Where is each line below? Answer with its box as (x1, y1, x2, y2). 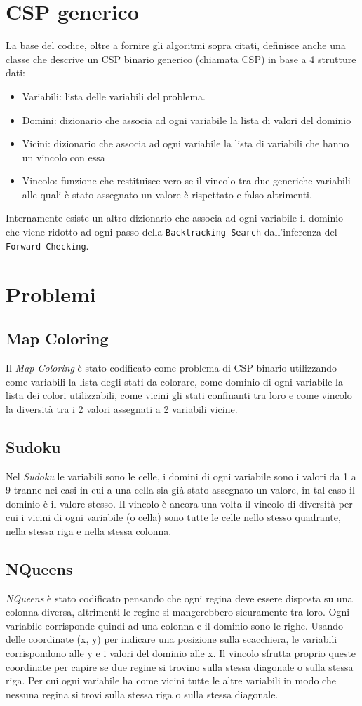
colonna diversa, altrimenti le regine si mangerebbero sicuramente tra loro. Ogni (6, 604, 350, 619)
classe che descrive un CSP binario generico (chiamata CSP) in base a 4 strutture (6, 51, 356, 66)
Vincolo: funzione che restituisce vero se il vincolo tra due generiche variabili (22, 173, 351, 188)
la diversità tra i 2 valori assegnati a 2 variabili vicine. (6, 401, 238, 416)
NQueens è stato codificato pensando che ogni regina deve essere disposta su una (6, 590, 353, 605)
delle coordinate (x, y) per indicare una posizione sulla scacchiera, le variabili (6, 632, 337, 646)
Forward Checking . (6, 238, 89, 252)
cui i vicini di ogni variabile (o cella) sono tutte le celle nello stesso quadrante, (6, 510, 341, 524)
